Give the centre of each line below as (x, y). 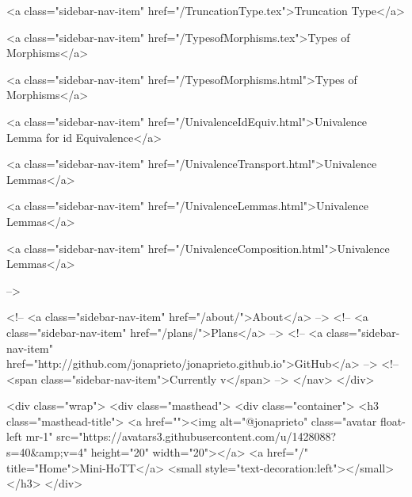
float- (393, 421)
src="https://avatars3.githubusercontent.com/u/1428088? (196, 436)
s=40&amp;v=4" (47, 452)
